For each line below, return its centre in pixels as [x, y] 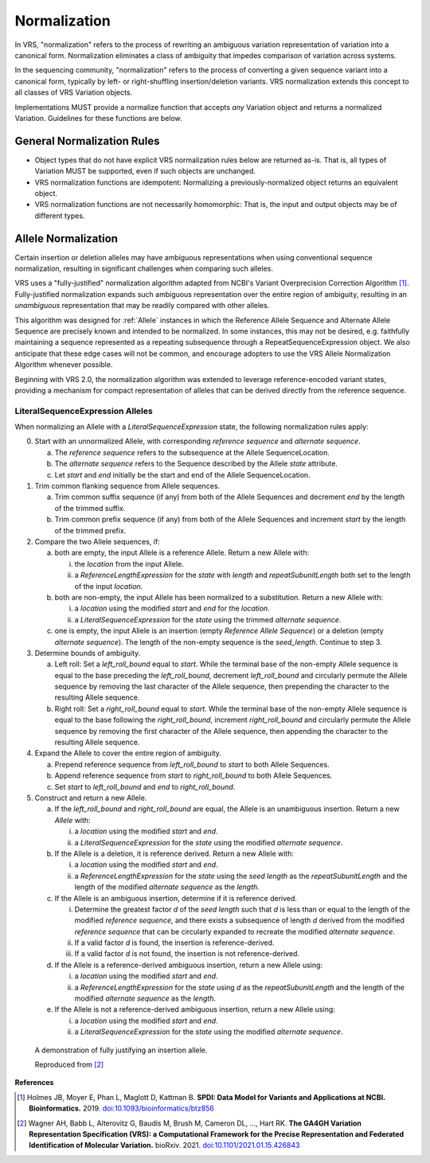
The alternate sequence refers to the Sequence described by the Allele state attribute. [196, 464]
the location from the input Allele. [129, 564]
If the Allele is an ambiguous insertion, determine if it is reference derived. [176, 898]
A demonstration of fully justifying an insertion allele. [121, 1050]
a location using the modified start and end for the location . [172, 608]
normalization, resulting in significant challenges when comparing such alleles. [144, 269]
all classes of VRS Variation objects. [74, 92]
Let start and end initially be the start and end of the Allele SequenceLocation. [182, 474]
